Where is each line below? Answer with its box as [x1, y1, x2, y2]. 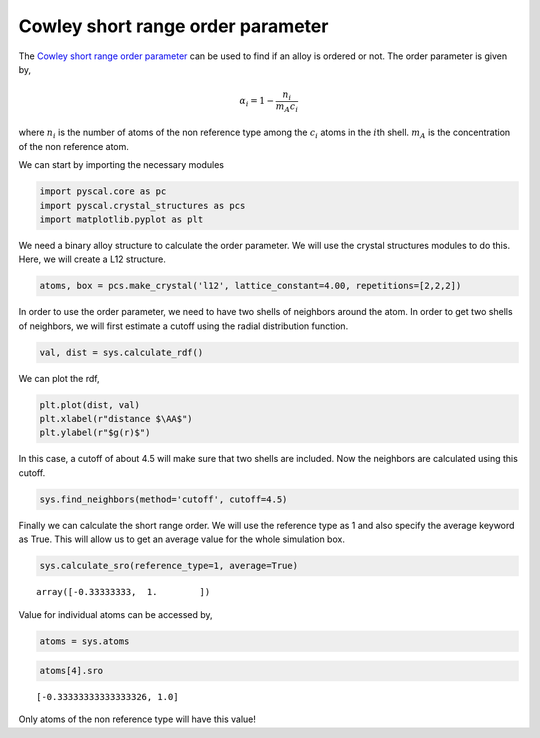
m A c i [275, 100, 299, 114]
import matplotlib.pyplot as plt [39, 213, 204, 225]
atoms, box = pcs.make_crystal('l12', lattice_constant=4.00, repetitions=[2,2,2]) [39, 280, 462, 292]
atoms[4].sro [39, 665, 104, 677]
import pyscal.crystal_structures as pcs [39, 200, 246, 211]
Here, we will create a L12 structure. [18, 253, 167, 265]
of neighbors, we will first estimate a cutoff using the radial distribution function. [18, 320, 349, 332]
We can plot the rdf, [18, 372, 100, 384]
